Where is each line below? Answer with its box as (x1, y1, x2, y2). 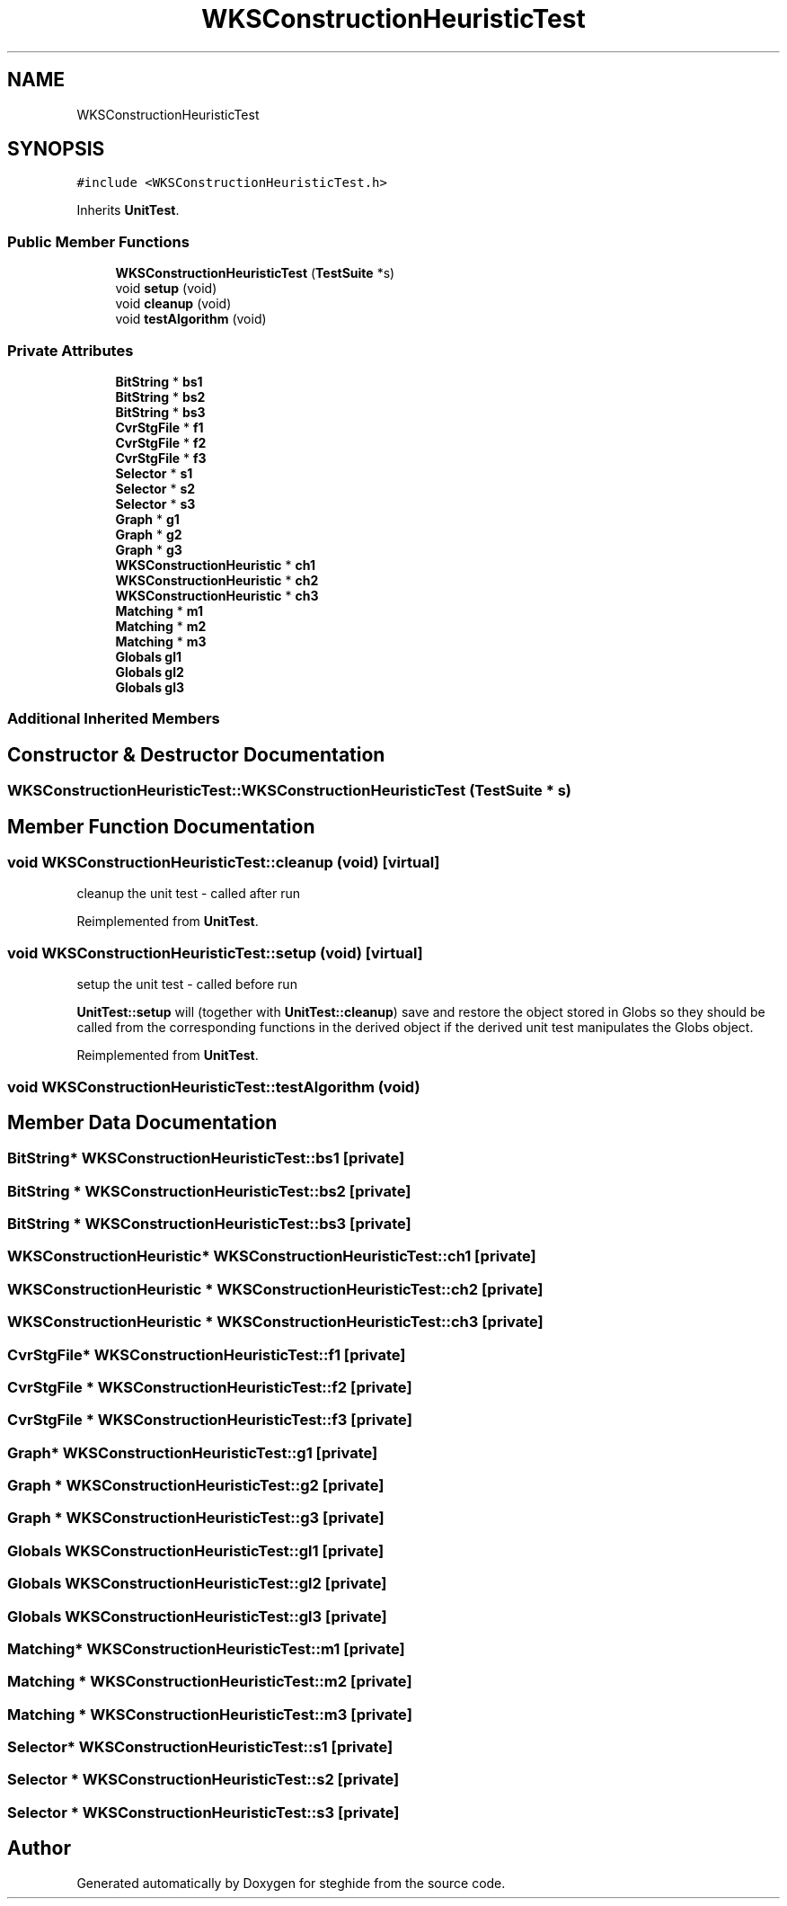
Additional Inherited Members (7, 709, 220, 728)
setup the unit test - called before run (76, 976, 297, 993)
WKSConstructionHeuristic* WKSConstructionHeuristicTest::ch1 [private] (7, 1247, 536, 1266)
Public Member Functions (7, 232, 190, 251)
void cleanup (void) (115, 296, 232, 312)
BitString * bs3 (115, 404, 206, 420)
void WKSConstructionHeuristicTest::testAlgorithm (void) (7, 1077, 420, 1096)
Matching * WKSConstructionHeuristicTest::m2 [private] (7, 1672, 412, 1691)
